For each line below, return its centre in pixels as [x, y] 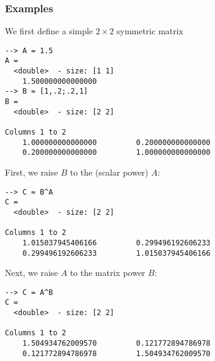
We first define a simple [49, 31]
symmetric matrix [150, 31]
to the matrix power [107, 273]
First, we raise [31, 172]
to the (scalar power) [109, 172]
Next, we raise [31, 273]
